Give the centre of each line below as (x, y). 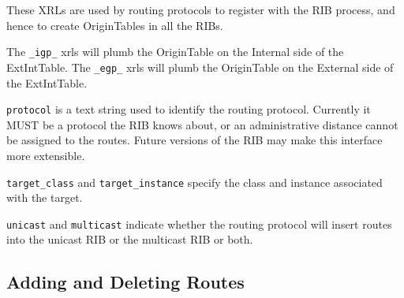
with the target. (45, 197)
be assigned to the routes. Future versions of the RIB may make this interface (195, 140)
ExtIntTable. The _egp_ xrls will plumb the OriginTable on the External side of (200, 67)
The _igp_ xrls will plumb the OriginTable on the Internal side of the (175, 52)
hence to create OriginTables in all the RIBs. (115, 25)
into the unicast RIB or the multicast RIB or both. (130, 239)
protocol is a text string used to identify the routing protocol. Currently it (189, 109)
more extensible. (46, 155)
